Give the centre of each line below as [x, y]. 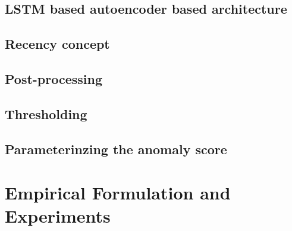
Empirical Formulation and [118, 193]
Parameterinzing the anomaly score [116, 149]
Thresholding [46, 113]
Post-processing [54, 78]
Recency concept [57, 44]
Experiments [58, 216]
